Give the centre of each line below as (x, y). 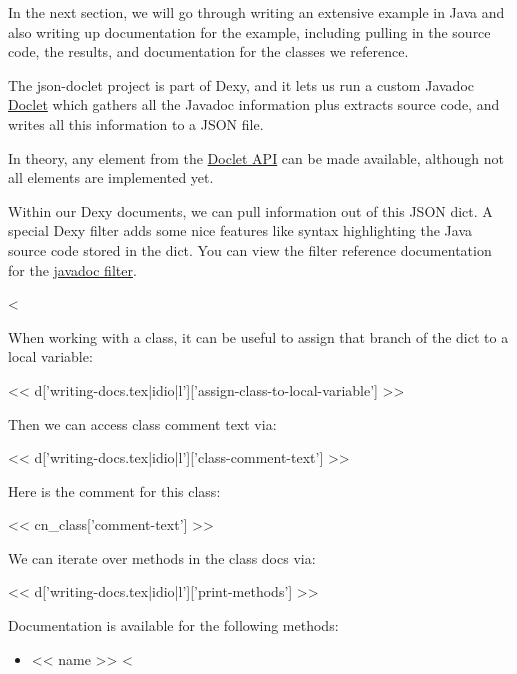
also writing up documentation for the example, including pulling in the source (249, 31)
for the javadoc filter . (72, 269)
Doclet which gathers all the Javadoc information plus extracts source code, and (254, 104)
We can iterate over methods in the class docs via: (162, 557)
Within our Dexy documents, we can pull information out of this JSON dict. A (250, 210)
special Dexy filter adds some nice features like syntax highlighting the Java (240, 230)
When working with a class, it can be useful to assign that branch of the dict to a (258, 336)
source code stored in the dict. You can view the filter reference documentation (250, 249)
